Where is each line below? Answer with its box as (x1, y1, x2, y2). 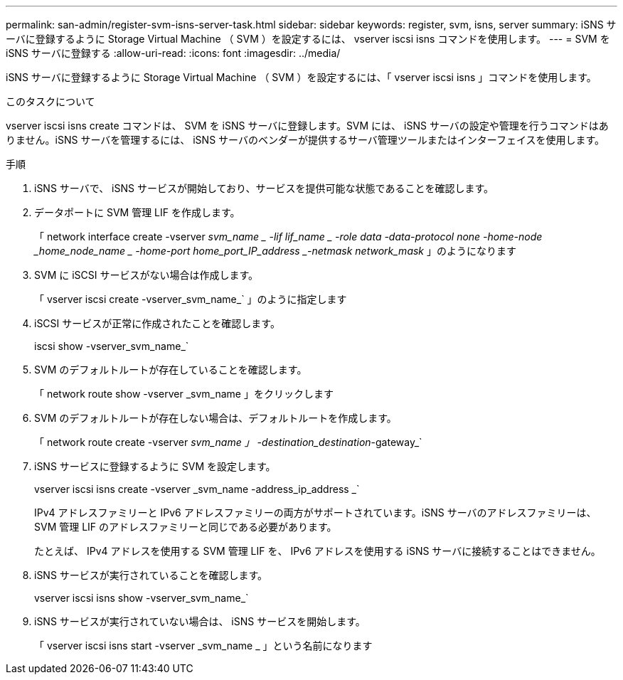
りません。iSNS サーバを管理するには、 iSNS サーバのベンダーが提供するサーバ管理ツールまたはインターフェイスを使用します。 (6, 134, 605, 146)
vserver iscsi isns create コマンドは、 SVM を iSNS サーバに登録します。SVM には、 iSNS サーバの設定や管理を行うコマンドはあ (6, 119, 609, 132)
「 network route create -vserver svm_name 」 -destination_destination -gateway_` (34, 436, 422, 448)
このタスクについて (6, 95, 95, 107)
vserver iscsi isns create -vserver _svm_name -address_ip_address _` (34, 483, 360, 495)
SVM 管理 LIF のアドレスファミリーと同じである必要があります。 (34, 521, 337, 533)
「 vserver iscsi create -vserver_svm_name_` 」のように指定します (34, 293, 347, 305)
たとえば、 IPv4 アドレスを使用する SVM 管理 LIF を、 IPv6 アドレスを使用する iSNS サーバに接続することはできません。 (34, 545, 601, 557)
